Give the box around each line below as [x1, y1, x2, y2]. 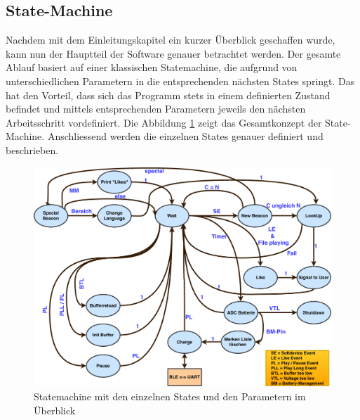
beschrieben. [6, 142, 59, 157]
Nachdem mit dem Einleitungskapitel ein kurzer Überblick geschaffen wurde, [6, 32, 335, 47]
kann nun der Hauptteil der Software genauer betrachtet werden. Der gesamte [6, 46, 341, 61]
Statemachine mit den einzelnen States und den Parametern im [34, 388, 306, 403]
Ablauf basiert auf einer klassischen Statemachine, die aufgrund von [6, 60, 298, 75]
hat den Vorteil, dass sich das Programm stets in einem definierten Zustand [6, 87, 331, 102]
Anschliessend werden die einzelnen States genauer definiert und [47, 129, 324, 144]
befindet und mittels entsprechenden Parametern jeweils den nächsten [6, 101, 306, 116]
